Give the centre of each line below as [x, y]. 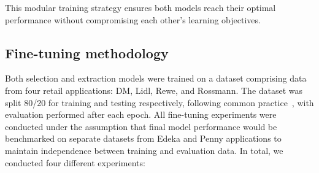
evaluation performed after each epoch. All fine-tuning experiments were [141, 114]
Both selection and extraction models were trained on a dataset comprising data [156, 78]
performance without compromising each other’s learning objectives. [133, 19]
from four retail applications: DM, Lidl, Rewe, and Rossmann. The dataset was [154, 90]
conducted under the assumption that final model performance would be [141, 126]
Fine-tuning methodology [87, 52]
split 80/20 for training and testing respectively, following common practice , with [159, 102]
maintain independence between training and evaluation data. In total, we [144, 150]
